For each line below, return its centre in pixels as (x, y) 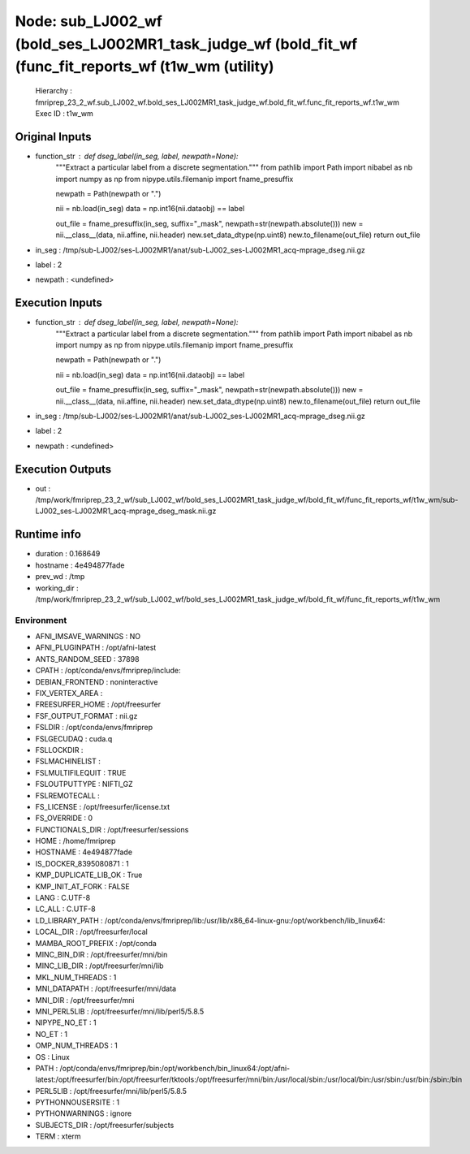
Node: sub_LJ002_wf (88, 21)
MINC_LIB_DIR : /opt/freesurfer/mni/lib (99, 966)
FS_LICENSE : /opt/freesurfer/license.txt (103, 806)
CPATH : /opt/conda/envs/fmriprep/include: (108, 671)
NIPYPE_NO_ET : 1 (66, 1022)
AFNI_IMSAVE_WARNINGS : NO (88, 637)
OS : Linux (53, 1057)
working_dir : (57, 588)
